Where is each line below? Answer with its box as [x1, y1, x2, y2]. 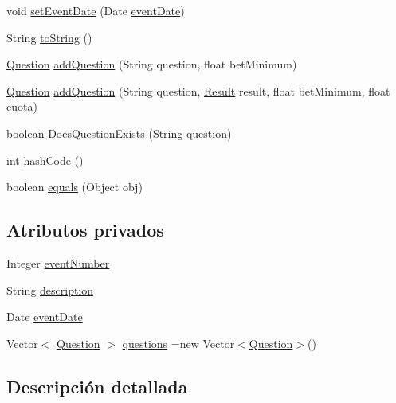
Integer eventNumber [6, 254, 110, 271]
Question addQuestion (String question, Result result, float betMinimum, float [6, 82, 390, 99]
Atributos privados [6, 217, 164, 242]
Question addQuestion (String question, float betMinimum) [6, 56, 297, 72]
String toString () [6, 29, 92, 45]
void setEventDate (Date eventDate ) [6, 2, 185, 18]
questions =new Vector [122, 335, 235, 351]
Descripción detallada [6, 374, 188, 398]
